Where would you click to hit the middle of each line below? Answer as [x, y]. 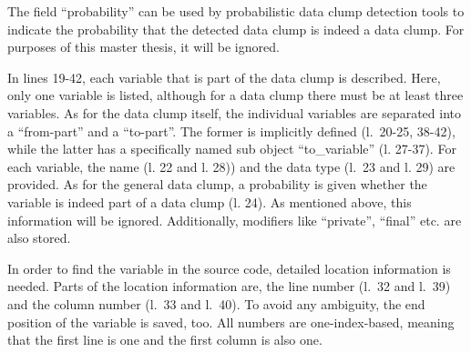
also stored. [39, 238]
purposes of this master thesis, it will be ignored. [143, 47]
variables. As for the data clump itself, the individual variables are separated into [234, 112]
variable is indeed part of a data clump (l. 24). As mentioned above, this [210, 201]
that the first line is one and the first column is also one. [165, 340]
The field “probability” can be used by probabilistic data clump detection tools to [236, 11]
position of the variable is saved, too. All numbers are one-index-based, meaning [231, 322]
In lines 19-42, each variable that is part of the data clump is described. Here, [224, 77]
